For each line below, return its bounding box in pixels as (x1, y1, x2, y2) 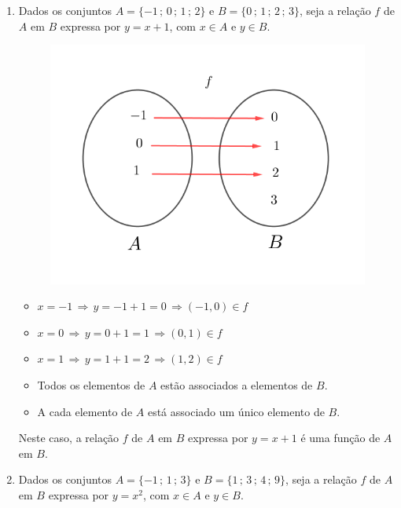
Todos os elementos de (37, 377, 145, 393)
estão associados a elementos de (160, 377, 313, 393)
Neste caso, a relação (18, 429, 120, 446)
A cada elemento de (37, 403, 133, 419)
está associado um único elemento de (147, 403, 325, 419)
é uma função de (300, 429, 381, 446)
